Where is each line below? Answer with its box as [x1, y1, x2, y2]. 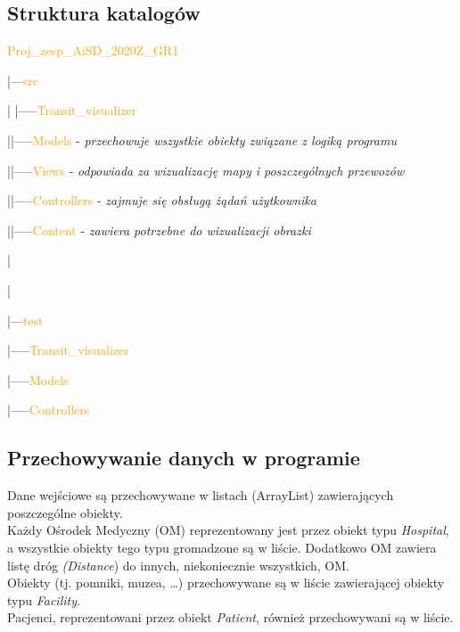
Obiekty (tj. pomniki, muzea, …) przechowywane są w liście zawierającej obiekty [7, 573, 445, 592]
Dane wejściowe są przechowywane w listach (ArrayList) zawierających [7, 486, 394, 505]
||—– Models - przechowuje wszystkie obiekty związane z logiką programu [7, 130, 397, 149]
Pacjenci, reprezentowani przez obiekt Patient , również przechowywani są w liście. [7, 608, 454, 627]
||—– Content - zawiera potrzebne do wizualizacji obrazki [7, 220, 311, 239]
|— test [7, 310, 44, 329]
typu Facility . [7, 590, 80, 609]
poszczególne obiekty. [7, 503, 123, 521]
